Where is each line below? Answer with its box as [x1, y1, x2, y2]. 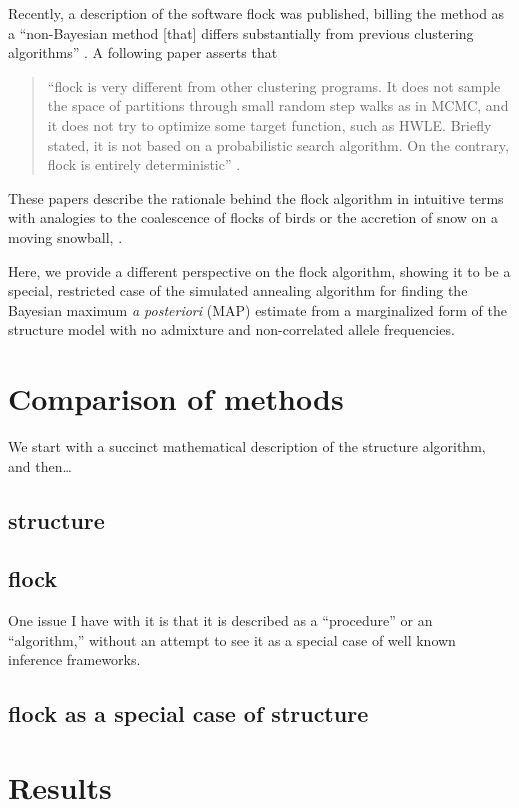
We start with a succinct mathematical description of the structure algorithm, [8, 436, 486, 457]
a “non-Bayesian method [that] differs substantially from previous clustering [8, 22, 474, 43]
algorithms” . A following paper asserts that [8, 42, 278, 63]
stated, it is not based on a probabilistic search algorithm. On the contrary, [47, 134, 509, 155]
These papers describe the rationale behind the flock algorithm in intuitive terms [8, 187, 504, 208]
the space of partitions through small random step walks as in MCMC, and [47, 95, 509, 116]
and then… [8, 455, 72, 476]
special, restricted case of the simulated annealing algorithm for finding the [8, 280, 468, 301]
